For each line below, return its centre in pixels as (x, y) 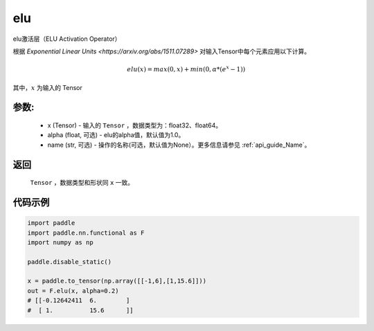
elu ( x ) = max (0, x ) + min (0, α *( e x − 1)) (186, 69)
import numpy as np (60, 242)
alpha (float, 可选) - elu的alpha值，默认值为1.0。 (116, 135)
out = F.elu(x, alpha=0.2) (73, 290)
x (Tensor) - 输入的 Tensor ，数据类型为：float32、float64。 (135, 125)
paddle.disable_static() (70, 262)
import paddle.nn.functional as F (86, 233)
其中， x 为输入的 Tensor (48, 87)
